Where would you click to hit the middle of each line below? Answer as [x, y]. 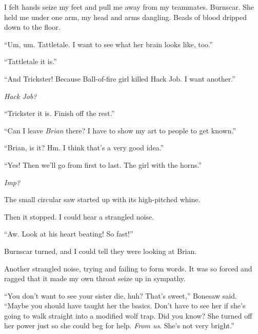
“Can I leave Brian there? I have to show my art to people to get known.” [120, 130]
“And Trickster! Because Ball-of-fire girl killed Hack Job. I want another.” [120, 78]
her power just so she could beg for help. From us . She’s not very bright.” [119, 326]
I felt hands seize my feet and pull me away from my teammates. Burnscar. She [129, 7]
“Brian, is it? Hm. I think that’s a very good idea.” [84, 148]
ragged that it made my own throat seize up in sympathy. [95, 278]
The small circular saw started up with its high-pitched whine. [102, 199]
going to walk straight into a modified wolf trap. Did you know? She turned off [128, 315]
